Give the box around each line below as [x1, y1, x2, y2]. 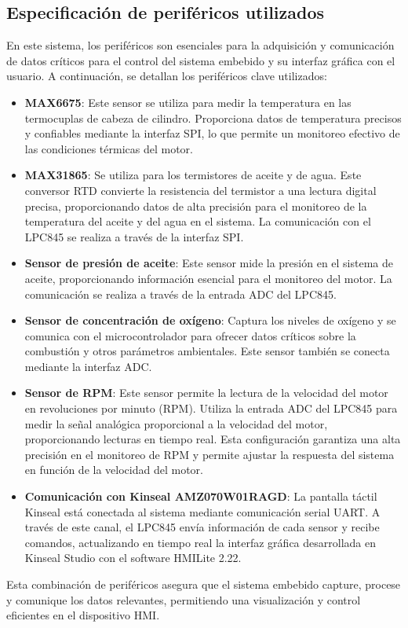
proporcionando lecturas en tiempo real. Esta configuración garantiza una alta [24, 431, 401, 447]
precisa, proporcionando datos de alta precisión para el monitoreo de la [24, 197, 367, 214]
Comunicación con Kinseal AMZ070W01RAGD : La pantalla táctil [24, 488, 377, 505]
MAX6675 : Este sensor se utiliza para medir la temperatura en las [24, 94, 352, 110]
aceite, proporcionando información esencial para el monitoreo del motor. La [24, 270, 392, 286]
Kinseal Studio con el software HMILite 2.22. [24, 549, 242, 566]
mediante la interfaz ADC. [24, 358, 152, 374]
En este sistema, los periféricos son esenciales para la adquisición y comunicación [6, 37, 395, 53]
